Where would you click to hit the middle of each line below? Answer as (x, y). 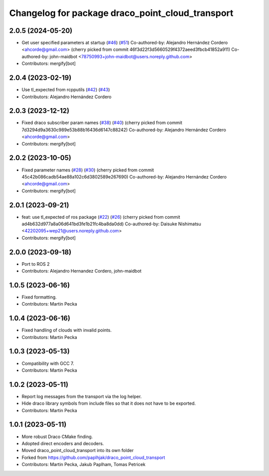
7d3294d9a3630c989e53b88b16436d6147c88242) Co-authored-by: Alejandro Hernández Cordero (124, 130)
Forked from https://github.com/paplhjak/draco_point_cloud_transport (93, 457)
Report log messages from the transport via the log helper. (82, 396)
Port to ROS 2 (36, 264)
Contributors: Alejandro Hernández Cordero (67, 97)
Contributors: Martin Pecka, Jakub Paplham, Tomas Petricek (83, 465)
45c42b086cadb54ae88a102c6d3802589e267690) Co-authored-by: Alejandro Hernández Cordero (124, 176)
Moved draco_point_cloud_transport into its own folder (78, 451)
